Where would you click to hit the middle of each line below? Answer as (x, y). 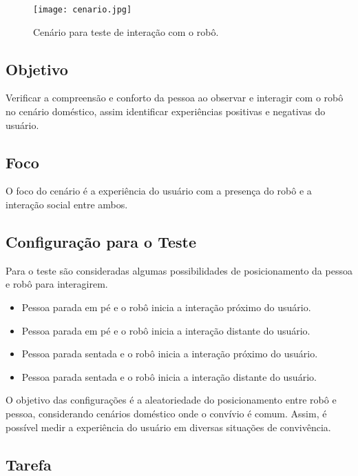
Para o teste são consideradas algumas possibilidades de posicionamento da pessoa (179, 270)
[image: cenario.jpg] (83, 10)
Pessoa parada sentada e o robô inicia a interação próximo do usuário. (170, 354)
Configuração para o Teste (101, 242)
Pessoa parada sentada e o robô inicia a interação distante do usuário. (169, 376)
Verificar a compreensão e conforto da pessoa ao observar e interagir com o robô (175, 98)
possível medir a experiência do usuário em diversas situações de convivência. (168, 427)
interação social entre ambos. (67, 205)
